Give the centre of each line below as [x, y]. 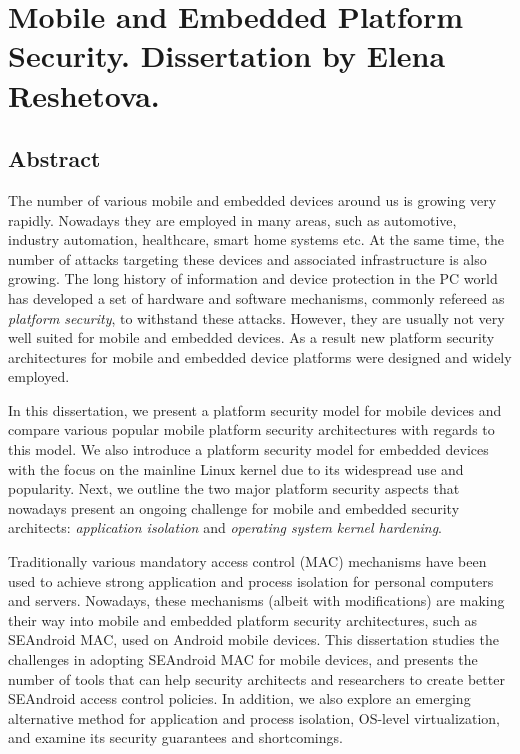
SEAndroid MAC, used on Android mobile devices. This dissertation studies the [253, 639]
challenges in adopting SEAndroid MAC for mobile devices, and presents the [243, 659]
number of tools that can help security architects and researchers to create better [256, 678]
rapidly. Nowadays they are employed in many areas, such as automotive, [232, 219]
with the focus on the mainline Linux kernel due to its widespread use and [236, 468]
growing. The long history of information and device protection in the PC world [253, 278]
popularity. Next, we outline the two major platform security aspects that [234, 488]
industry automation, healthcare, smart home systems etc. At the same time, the [256, 239]
